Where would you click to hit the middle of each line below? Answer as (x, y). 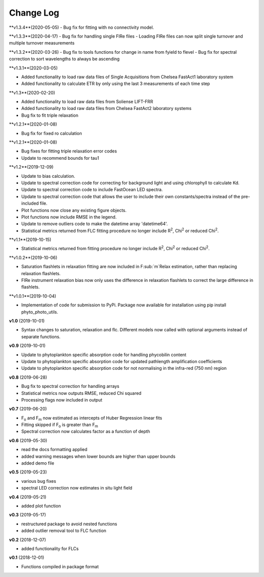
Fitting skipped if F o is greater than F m (60, 425)
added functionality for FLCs (50, 548)
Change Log (34, 13)
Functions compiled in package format (60, 566)
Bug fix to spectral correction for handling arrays (70, 386)
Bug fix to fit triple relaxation (50, 115)
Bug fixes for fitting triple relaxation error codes (69, 151)
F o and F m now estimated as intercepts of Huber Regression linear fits (92, 418)
